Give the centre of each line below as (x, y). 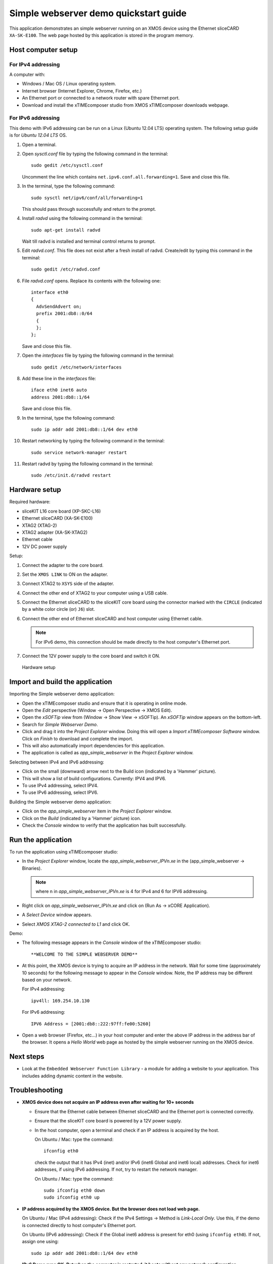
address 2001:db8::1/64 (60, 397)
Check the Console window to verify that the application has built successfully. (104, 825)
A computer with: (27, 75)
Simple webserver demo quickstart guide (98, 13)
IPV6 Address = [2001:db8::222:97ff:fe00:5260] (91, 1024)
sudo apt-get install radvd (66, 230)
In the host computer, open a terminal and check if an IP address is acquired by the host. (127, 1130)
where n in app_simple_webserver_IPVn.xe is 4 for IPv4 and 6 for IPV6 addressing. (122, 891)
